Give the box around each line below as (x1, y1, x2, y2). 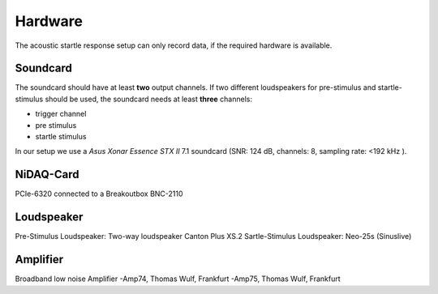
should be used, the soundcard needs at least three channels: (45, 94, 253, 104)
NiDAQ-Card (15, 168, 79, 181)
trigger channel (35, 109, 87, 119)
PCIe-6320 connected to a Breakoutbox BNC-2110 (15, 189, 183, 198)
